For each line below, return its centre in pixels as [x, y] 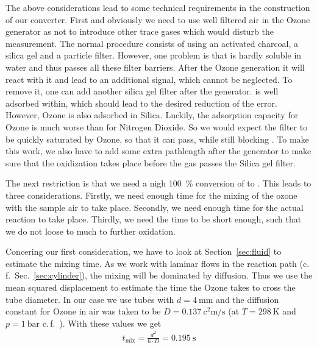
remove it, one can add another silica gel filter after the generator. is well [142, 91]
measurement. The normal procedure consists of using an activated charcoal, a [152, 43]
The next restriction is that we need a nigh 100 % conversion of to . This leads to [158, 183]
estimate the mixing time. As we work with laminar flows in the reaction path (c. [158, 263]
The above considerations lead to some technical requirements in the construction [158, 7]
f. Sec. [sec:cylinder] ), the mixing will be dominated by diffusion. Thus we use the [159, 275]
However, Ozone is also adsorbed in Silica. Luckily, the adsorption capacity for [152, 115]
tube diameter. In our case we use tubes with [90, 299]
